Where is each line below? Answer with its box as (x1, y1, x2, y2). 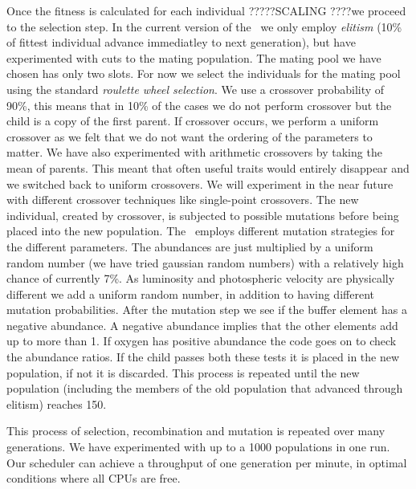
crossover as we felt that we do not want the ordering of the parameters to (6, 128, 373, 145)
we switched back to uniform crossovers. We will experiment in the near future (6, 175, 394, 192)
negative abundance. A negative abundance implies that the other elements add (6, 316, 398, 333)
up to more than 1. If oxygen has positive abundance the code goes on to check (6, 332, 397, 349)
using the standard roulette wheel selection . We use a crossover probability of (6, 80, 385, 97)
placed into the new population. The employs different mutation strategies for (6, 222, 395, 239)
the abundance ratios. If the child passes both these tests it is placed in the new (6, 348, 400, 365)
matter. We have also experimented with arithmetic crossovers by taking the (6, 144, 382, 161)
